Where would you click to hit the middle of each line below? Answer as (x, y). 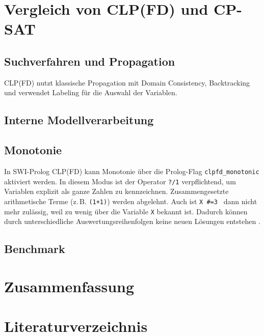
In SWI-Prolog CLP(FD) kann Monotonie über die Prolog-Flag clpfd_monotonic (132, 171)
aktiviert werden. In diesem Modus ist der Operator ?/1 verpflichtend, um (120, 181)
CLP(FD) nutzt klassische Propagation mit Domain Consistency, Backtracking (127, 82)
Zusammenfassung (69, 286)
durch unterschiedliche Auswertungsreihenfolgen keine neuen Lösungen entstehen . (132, 221)
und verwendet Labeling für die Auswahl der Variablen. (91, 92)
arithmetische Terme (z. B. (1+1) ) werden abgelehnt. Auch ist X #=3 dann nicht (131, 201)
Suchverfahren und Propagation (90, 61)
